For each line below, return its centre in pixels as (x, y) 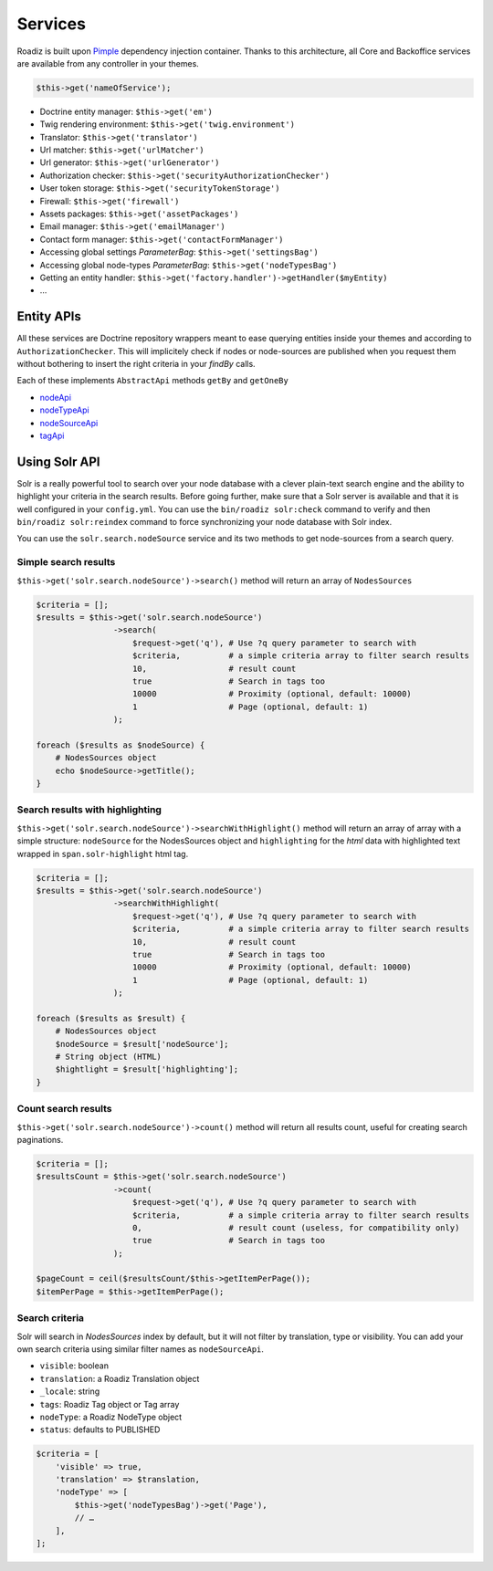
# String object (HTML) (108, 1057)
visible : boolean (74, 1366)
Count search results (64, 1109)
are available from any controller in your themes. (108, 63)
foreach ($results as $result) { (111, 1018)
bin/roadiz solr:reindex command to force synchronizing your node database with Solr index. (205, 522)
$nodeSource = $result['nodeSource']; (142, 1044)
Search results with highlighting (89, 810)
